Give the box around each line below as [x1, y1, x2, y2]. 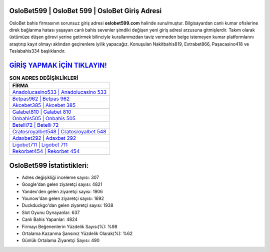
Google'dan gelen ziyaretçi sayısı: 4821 [21, 181, 102, 187]
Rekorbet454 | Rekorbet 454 [12, 148, 80, 155]
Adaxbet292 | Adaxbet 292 [12, 135, 76, 142]
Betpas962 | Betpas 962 [12, 95, 70, 102]
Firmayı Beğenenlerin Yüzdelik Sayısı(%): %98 [21, 223, 117, 229]
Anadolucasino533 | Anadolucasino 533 [12, 89, 107, 96]
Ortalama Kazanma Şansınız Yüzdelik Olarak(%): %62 [21, 230, 132, 236]
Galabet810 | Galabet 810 [12, 108, 71, 115]
